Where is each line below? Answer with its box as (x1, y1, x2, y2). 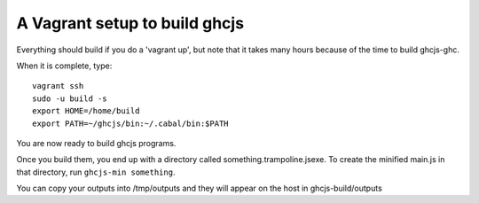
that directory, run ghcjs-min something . (16, 167, 176, 177)
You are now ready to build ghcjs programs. (16, 137, 177, 148)
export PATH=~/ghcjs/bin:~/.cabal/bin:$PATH (32, 118, 230, 129)
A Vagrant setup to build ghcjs (16, 13, 244, 33)
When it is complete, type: (16, 60, 113, 71)
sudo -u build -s (32, 93, 107, 104)
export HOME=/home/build (32, 106, 140, 116)
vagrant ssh (32, 81, 84, 91)
